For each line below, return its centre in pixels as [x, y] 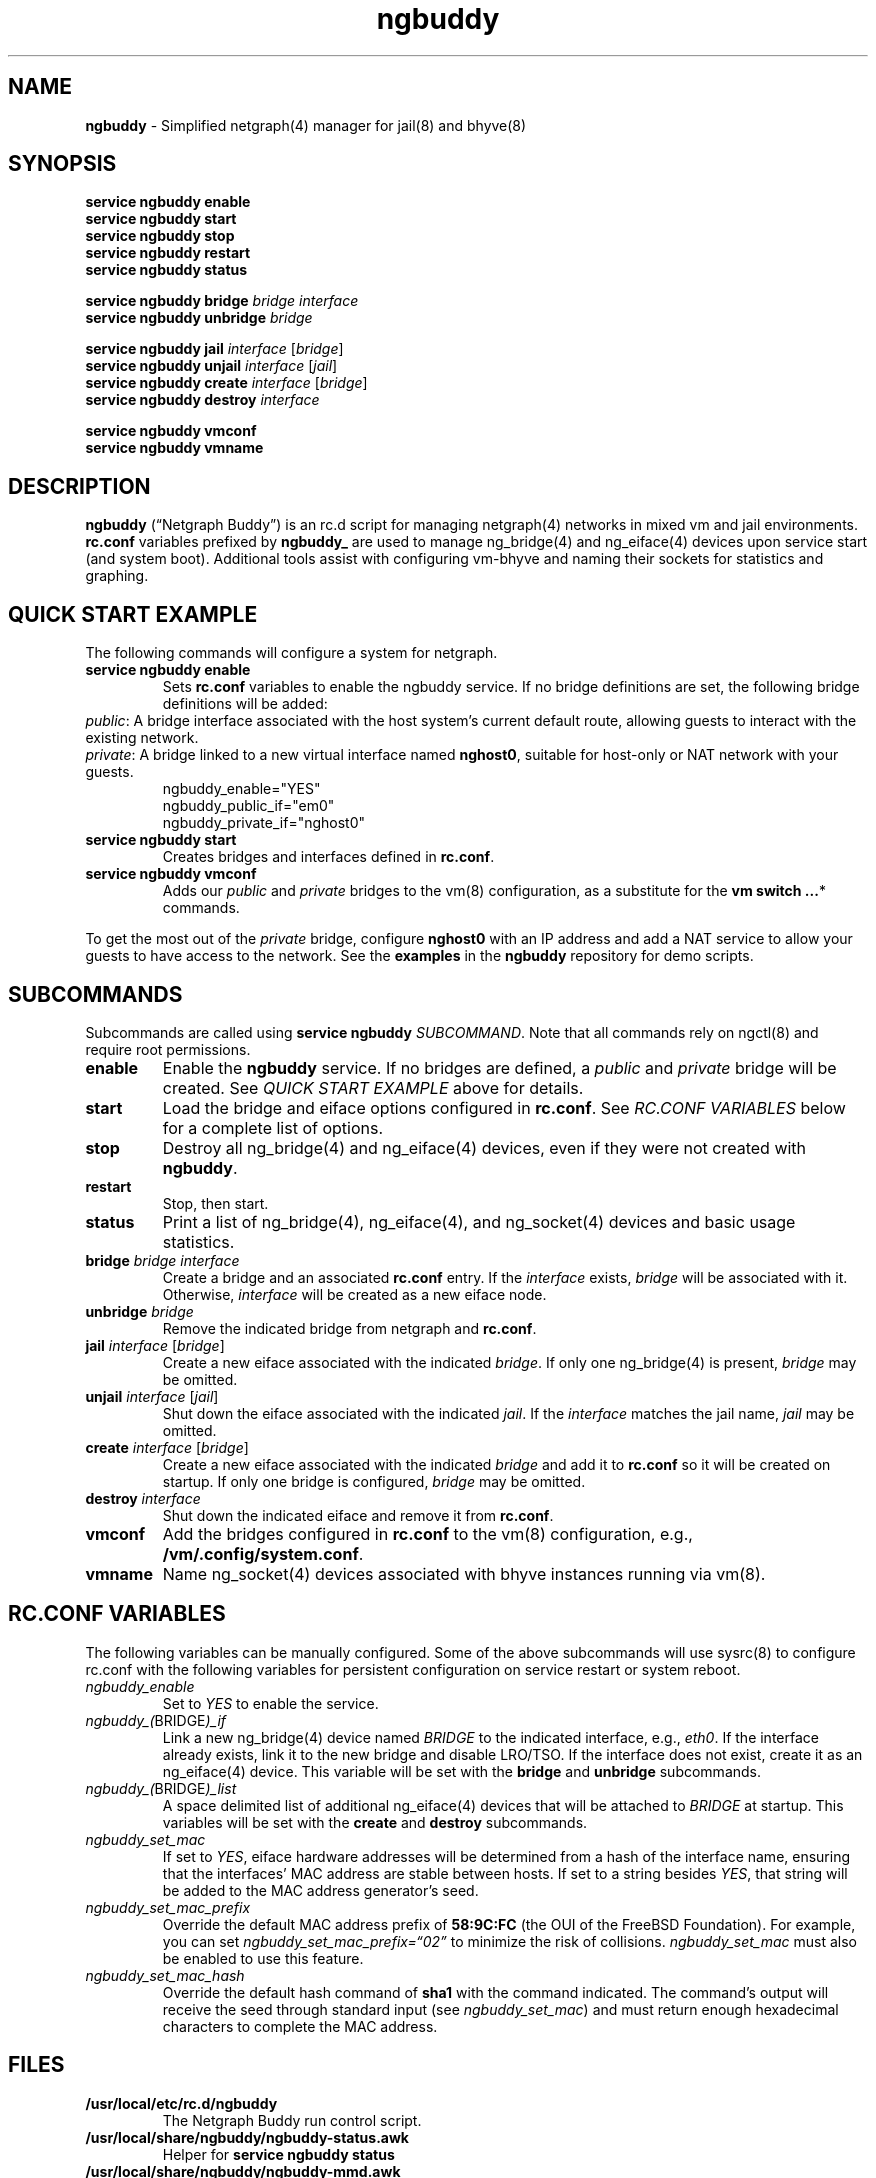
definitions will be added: [245, 704]
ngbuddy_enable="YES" [241, 789]
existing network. [142, 738]
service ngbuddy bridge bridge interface [222, 301]
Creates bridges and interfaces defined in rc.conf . [328, 857]
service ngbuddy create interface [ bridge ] [226, 383]
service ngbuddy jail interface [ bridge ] [214, 349]
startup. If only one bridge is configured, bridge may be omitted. [374, 1481]
